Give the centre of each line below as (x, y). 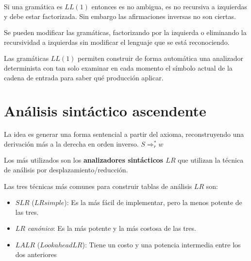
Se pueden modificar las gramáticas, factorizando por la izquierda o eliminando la (125, 32)
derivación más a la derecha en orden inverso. (71, 143)
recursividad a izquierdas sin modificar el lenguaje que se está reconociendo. (117, 42)
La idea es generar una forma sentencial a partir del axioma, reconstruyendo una (124, 134)
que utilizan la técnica (211, 160)
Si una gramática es (33, 6)
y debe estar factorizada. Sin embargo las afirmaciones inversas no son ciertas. (120, 16)
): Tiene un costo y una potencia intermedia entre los (161, 245)
